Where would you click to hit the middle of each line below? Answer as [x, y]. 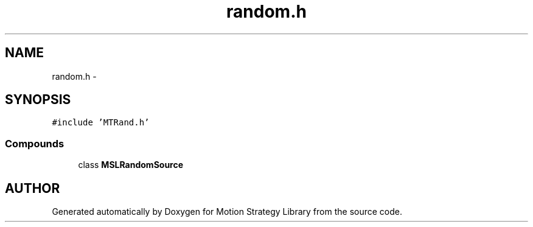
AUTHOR [33, 188]
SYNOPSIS [38, 100]
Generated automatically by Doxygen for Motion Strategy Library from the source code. [227, 212]
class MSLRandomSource [131, 165]
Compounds [35, 143]
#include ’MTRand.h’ [101, 123]
